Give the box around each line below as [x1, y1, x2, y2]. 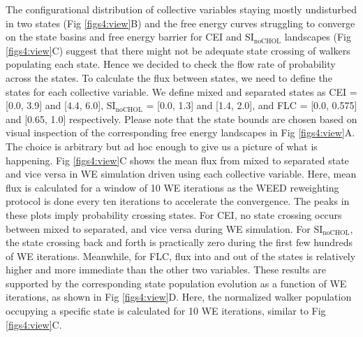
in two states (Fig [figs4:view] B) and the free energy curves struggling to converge [6, 15, 355, 30]
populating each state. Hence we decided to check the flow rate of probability [6, 57, 336, 71]
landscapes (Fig [284, 29, 351, 44]
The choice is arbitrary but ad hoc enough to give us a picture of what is [6, 138, 318, 153]
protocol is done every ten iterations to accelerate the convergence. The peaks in [6, 194, 350, 208]
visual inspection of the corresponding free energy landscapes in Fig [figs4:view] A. [6, 125, 355, 140]
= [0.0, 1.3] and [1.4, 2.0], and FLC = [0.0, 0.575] [146, 98, 357, 113]
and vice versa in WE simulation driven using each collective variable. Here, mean [6, 166, 357, 181]
